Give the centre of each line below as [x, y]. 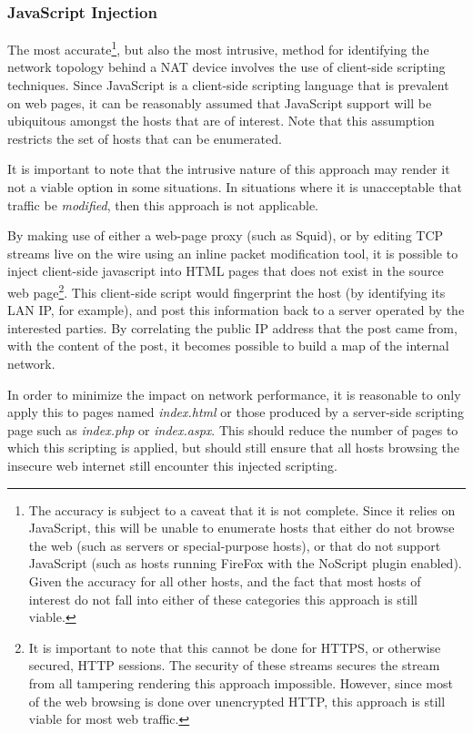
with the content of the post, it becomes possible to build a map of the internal [228, 346]
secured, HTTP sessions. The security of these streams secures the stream [234, 665]
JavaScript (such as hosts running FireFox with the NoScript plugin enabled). [245, 563]
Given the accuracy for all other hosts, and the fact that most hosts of [225, 580]
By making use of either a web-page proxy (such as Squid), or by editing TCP [226, 235]
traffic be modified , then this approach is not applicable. [163, 204]
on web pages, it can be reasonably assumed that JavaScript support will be [220, 102]
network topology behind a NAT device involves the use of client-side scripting [226, 67]
